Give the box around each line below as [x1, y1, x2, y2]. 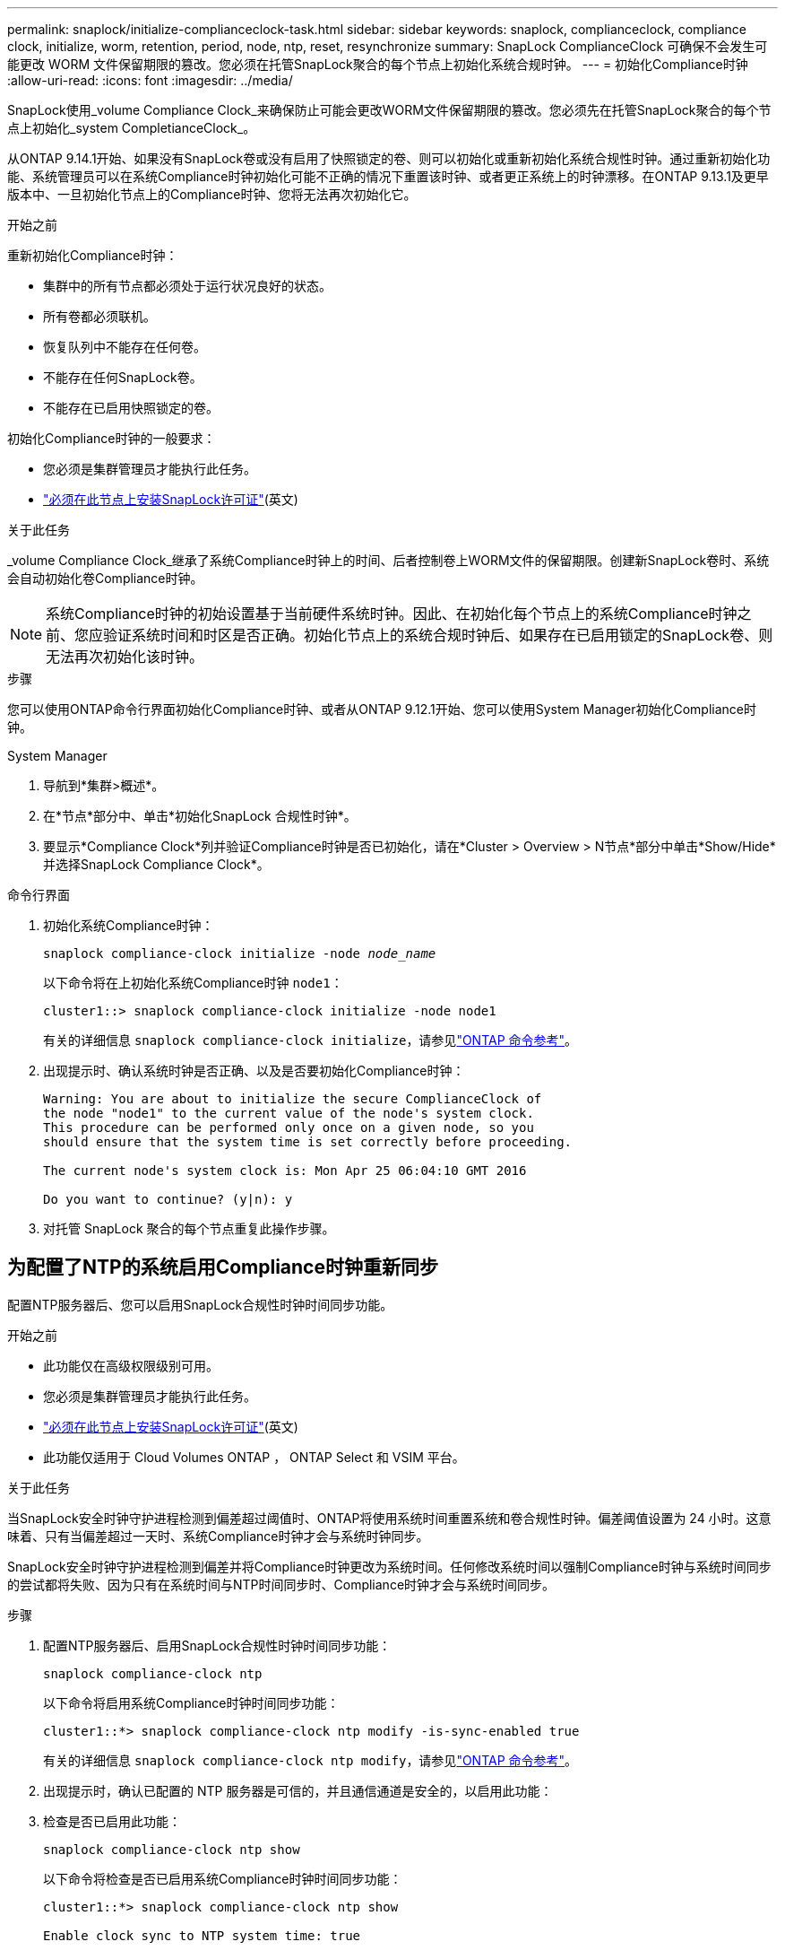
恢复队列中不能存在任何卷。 [43, 339, 206, 354]
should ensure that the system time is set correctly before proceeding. [43, 1135, 573, 1149]
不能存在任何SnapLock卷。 [43, 370, 203, 385]
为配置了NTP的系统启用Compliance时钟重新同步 [7, 1256, 438, 1279]
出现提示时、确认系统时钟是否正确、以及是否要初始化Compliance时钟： [43, 1063, 465, 1078]
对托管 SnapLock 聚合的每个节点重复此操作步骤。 [43, 1221, 335, 1236]
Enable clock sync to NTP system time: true [43, 1928, 361, 1943]
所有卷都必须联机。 [43, 309, 156, 324]
